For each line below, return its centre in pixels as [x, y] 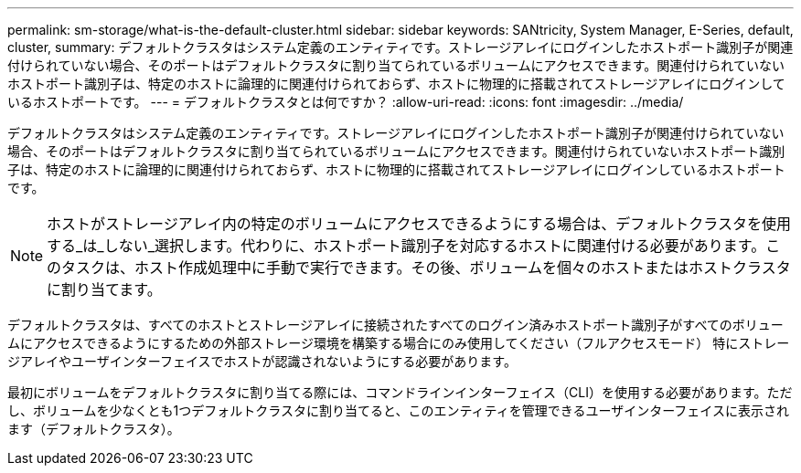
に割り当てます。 [104, 289]
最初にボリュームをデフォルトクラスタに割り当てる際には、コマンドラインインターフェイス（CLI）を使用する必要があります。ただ [400, 392]
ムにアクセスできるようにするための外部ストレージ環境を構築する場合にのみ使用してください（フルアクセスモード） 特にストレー [399, 343]
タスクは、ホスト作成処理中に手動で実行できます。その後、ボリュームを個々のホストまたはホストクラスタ [426, 268]
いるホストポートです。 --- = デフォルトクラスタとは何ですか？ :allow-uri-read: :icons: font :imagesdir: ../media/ [346, 102]
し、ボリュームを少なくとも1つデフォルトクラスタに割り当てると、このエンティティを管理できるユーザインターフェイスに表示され [398, 410]
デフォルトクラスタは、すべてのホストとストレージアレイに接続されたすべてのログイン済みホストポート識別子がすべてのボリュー [395, 325]
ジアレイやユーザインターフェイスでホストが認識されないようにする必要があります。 [262, 361]
